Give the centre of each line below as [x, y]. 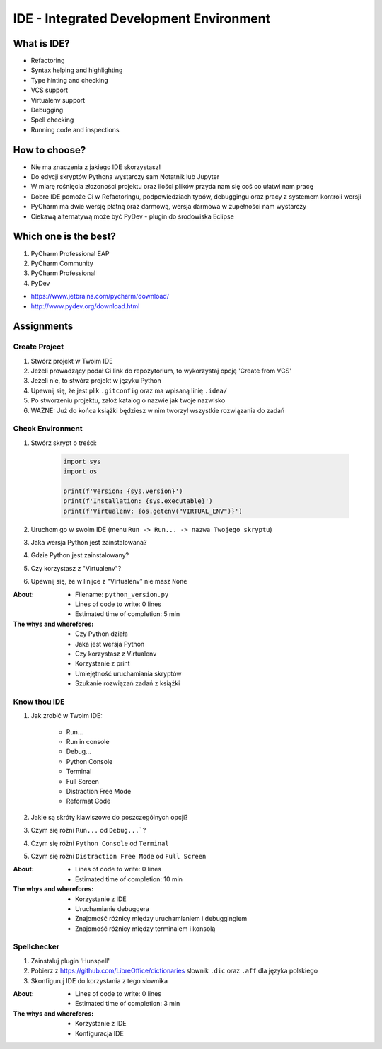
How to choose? [50, 150]
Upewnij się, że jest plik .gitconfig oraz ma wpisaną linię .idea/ [129, 390]
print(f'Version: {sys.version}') [123, 491]
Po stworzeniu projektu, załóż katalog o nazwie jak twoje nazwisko [128, 400]
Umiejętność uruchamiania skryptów [128, 673]
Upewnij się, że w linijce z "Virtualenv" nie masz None [109, 581]
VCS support [50, 90]
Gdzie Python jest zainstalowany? [80, 555]
